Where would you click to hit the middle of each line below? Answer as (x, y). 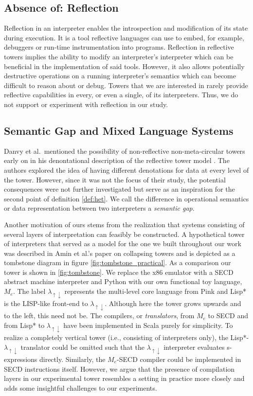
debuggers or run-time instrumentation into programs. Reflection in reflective (119, 47)
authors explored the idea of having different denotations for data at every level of (126, 170)
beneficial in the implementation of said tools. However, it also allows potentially (124, 66)
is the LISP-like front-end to (46, 303)
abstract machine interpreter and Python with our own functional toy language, (123, 281)
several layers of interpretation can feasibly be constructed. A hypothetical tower (124, 234)
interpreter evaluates (194, 347)
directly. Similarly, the (72, 359)
